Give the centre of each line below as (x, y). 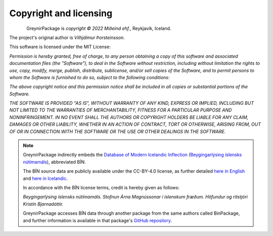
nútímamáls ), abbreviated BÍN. (54, 162)
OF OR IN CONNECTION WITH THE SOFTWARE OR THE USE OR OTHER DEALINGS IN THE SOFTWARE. (118, 131)
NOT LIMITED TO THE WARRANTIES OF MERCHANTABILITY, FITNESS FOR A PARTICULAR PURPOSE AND (121, 110)
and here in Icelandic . (45, 178)
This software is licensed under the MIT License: (60, 47)
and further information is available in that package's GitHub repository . (97, 220)
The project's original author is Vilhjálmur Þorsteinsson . (67, 37)
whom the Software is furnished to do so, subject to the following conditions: (89, 77)
